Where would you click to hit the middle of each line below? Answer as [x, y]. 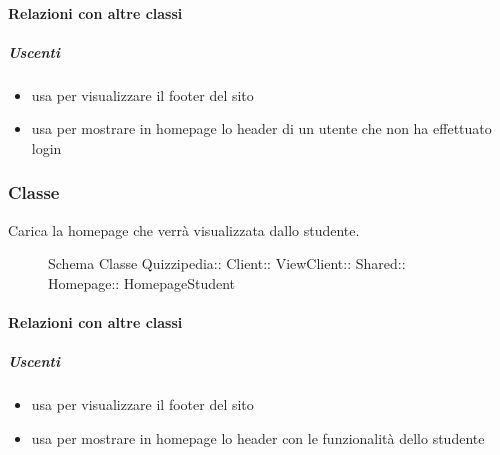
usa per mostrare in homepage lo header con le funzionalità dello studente [258, 437]
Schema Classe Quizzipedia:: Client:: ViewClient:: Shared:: [227, 263]
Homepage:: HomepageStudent [142, 282]
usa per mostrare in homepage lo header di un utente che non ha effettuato [261, 128]
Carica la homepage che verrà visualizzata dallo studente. [184, 229]
